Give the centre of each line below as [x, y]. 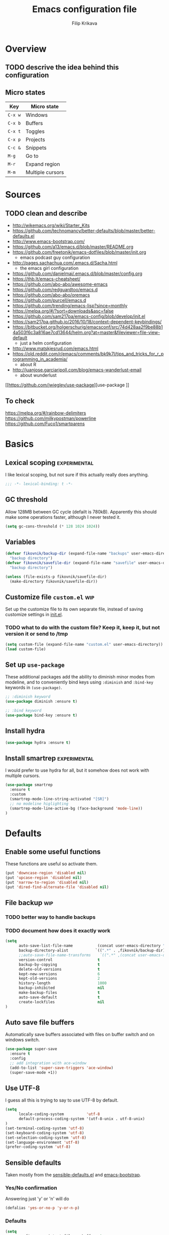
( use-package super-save [31, 1049]
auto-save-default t [59, 997]
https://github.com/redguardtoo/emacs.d [55, 290]
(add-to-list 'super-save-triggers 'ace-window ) [62, 1068]
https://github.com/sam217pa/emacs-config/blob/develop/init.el [79, 316]
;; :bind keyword [23, 711]
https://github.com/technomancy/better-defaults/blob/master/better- [84, 231]
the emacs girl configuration [49, 268]
